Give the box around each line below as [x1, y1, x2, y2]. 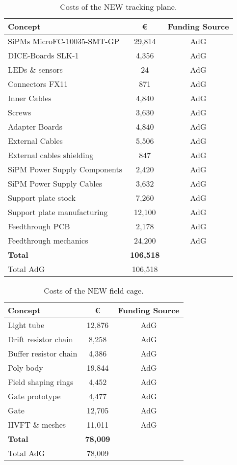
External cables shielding [8, 149, 94, 161]
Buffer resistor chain [8, 348, 78, 359]
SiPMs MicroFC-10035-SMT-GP [8, 35, 120, 47]
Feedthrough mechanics [8, 235, 88, 246]
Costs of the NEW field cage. [44, 285, 144, 296]
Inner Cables [8, 92, 52, 104]
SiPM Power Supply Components [8, 164, 123, 175]
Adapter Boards [8, 121, 63, 132]
